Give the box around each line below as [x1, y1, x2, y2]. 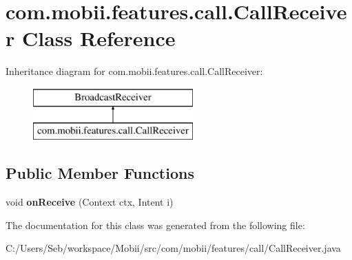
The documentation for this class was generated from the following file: [6, 217, 305, 232]
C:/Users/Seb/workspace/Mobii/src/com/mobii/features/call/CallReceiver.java [6, 241, 341, 255]
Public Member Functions [6, 162, 194, 184]
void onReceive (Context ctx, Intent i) [6, 195, 174, 209]
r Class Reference [6, 24, 176, 52]
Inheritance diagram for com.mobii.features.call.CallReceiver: [6, 64, 263, 78]
